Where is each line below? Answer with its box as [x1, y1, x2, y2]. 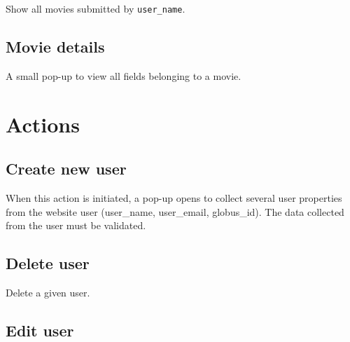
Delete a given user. [6, 285, 90, 300]
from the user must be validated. [6, 218, 146, 233]
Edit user [6, 320, 74, 341]
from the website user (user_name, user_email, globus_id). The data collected [6, 204, 344, 219]
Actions [6, 109, 80, 138]
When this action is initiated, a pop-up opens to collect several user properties [6, 191, 342, 205]
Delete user [6, 252, 90, 274]
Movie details [6, 36, 105, 57]
